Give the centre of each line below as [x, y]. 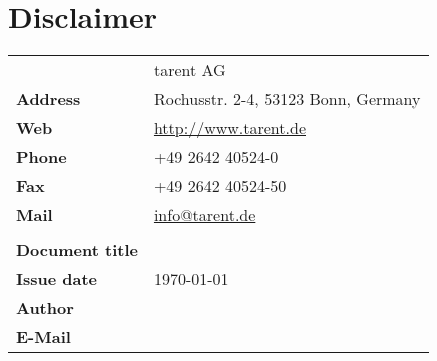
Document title [77, 250]
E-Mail [43, 337]
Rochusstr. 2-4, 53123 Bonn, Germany [287, 99]
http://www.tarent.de [229, 128]
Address [48, 99]
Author [45, 308]
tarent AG [189, 70]
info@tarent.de [204, 215]
